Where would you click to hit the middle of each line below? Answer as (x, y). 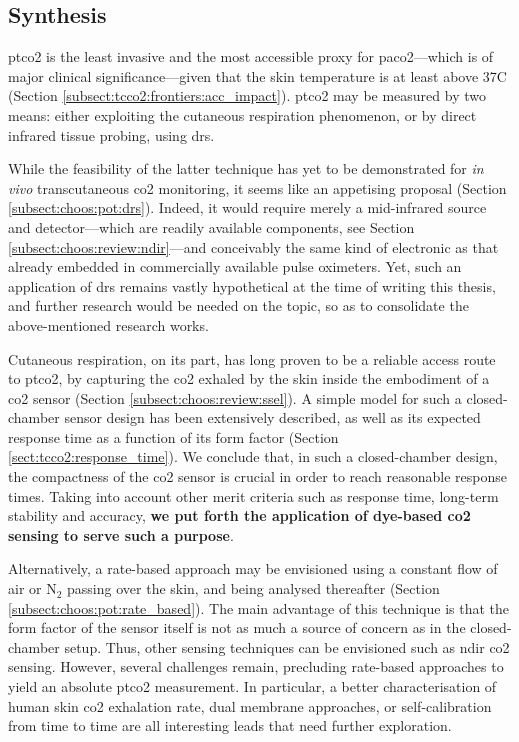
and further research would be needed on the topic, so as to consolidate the (238, 305)
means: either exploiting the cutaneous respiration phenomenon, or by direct (242, 114)
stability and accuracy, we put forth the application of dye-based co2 (239, 515)
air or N (32, 588)
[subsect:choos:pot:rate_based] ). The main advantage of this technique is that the (259, 607)
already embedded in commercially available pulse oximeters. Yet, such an (235, 266)
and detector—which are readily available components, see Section (211, 226)
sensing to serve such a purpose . (121, 534)
